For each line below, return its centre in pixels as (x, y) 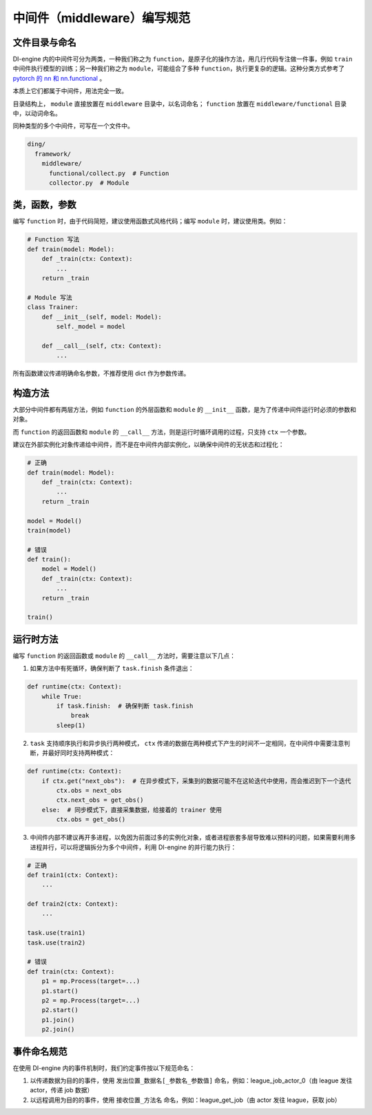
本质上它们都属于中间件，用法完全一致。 (70, 91)
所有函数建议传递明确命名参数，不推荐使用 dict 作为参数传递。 (101, 373)
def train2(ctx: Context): (73, 904)
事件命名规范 (40, 1051)
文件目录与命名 (44, 42)
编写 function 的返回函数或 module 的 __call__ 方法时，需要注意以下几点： (124, 655)
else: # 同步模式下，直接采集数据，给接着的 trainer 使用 (132, 810)
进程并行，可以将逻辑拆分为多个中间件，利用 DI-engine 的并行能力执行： (133, 847)
